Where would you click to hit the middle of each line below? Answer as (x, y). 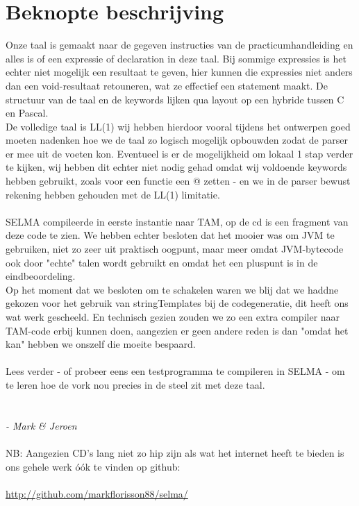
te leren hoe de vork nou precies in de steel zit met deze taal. (135, 384)
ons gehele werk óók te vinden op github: (93, 466)
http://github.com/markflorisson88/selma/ (97, 493)
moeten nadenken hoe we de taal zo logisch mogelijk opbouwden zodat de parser (177, 140)
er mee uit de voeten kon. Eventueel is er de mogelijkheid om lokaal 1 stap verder (179, 153)
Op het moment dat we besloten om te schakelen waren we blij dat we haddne (172, 289)
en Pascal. (27, 113)
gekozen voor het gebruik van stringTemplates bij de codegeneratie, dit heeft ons (177, 303)
